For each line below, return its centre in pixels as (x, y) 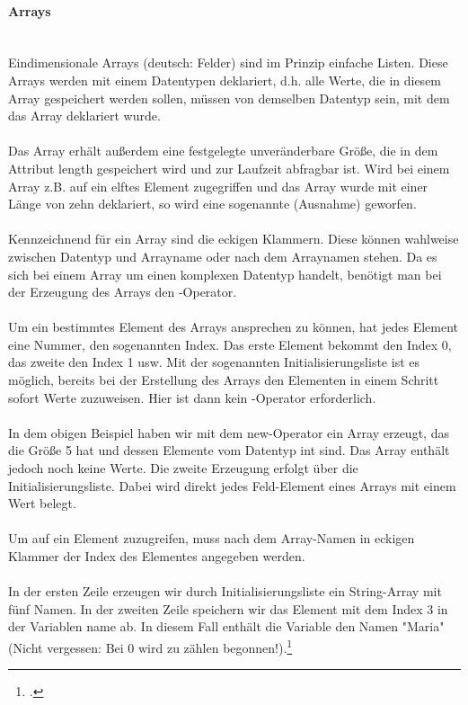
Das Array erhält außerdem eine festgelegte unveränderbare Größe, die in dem (223, 151)
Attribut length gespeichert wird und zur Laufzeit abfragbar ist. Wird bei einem (229, 168)
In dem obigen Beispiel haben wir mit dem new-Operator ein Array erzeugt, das (229, 432)
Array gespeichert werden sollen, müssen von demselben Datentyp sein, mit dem (229, 98)
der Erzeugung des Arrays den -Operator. (123, 292)
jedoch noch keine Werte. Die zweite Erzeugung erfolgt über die (183, 468)
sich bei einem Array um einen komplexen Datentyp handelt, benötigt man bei (225, 274)
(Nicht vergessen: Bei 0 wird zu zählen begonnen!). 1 (150, 646)
